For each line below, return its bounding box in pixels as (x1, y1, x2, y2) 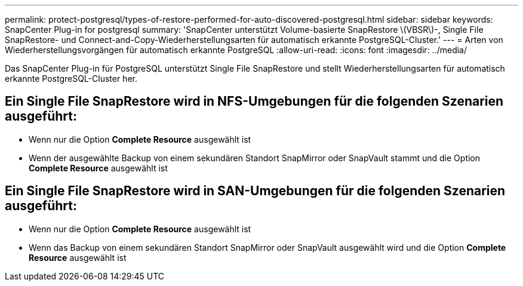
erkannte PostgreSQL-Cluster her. (5, 73, 137, 84)
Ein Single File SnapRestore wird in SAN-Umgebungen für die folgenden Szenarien (5, 183, 506, 199)
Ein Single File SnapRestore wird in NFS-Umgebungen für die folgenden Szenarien (5, 94, 504, 109)
